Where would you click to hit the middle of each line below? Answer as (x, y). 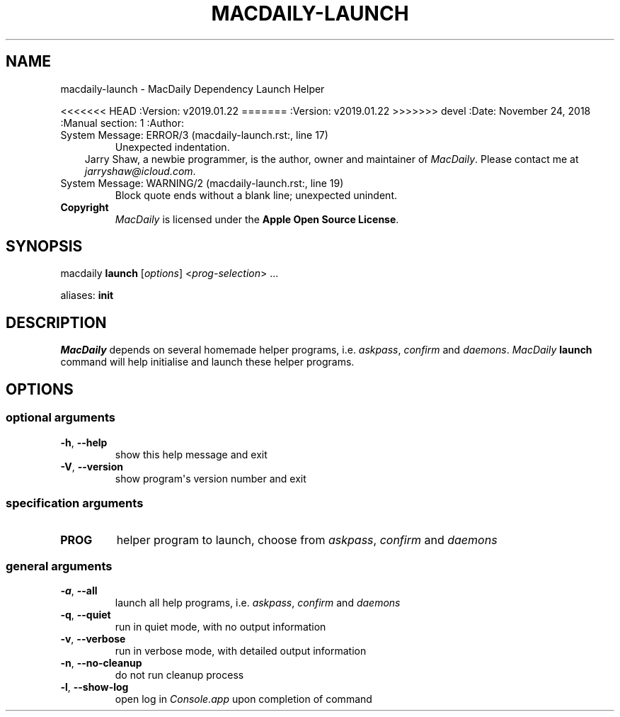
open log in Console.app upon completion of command (243, 699)
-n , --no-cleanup (101, 663)
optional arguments (61, 418)
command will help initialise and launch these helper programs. (207, 362)
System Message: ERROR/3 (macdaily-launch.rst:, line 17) (194, 135)
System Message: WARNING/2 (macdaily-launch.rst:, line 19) (202, 183)
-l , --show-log (94, 687)
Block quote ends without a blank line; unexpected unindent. (256, 195)
